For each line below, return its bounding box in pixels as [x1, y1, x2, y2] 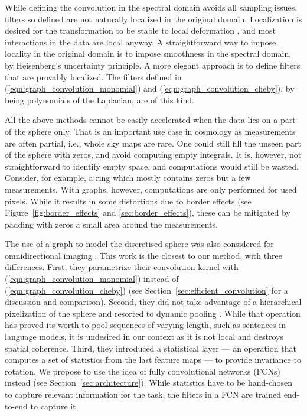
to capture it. [30, 399, 79, 412]
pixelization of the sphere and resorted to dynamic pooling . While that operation [5, 307, 301, 319]
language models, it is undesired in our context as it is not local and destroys [5, 330, 283, 343]
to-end [5, 399, 28, 412]
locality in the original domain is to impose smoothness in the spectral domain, [5, 47, 292, 60]
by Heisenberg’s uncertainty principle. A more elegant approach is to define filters [5, 58, 301, 71]
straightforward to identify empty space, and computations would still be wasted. [5, 160, 299, 172]
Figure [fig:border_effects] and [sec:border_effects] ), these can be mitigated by [5, 206, 290, 219]
